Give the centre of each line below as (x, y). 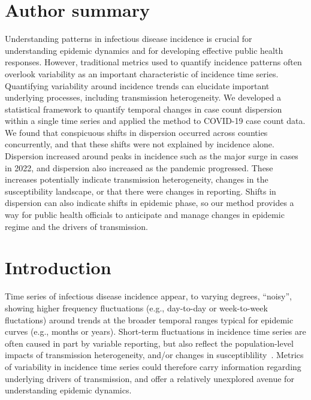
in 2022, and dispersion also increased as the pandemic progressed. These (139, 167)
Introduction (58, 267)
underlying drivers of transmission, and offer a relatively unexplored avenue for (150, 378)
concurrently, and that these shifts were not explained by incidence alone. (140, 144)
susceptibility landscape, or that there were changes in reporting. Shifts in (141, 191)
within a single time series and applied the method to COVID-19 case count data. (155, 121)
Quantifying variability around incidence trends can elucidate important (137, 85)
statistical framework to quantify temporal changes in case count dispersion (144, 109)
